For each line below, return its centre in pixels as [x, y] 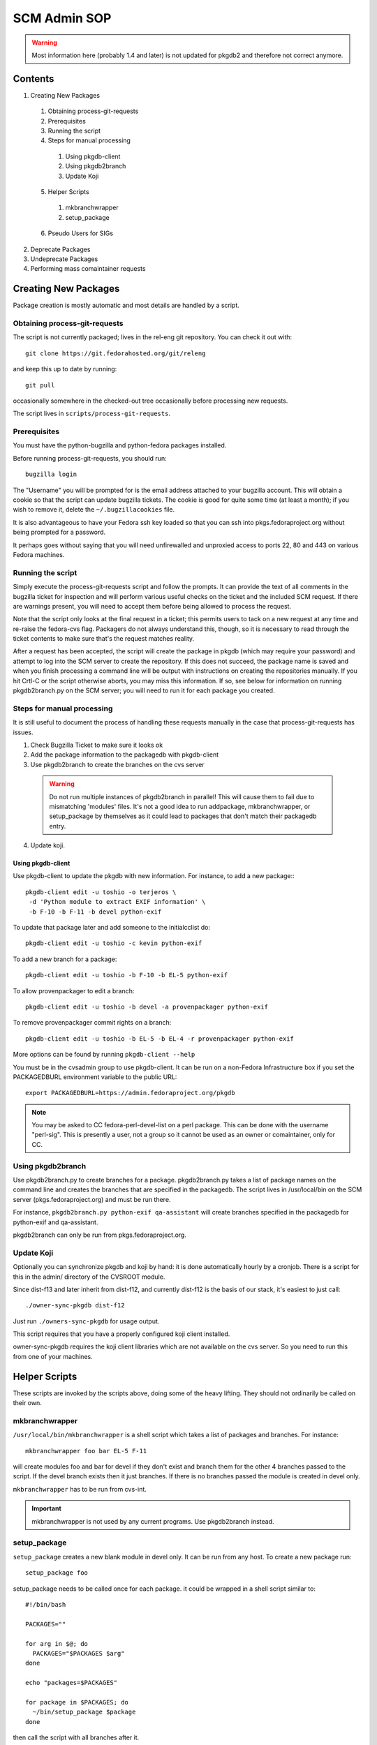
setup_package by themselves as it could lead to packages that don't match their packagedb [183, 816]
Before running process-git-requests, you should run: [90, 458]
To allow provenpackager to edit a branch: [74, 990]
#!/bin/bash [46, 1604]
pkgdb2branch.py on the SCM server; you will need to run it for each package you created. [144, 690]
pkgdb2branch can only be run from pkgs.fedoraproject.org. [99, 1235]
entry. [58, 826]
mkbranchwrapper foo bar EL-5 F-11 [86, 1451]
